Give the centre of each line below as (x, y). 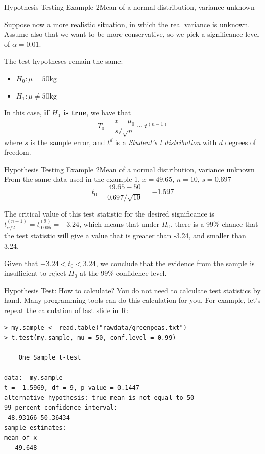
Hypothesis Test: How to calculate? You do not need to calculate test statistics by (132, 290)
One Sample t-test (50, 358)
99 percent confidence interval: (61, 408)
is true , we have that (97, 113)
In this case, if (27, 113)
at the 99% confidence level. (123, 273)
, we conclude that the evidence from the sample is (175, 263)
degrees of (240, 142)
